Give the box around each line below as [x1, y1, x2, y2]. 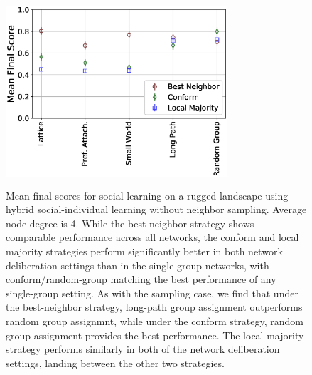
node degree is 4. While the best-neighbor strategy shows [6, 215, 254, 230]
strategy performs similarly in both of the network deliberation [6, 341, 280, 356]
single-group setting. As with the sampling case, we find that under [6, 285, 298, 300]
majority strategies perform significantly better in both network [6, 243, 283, 258]
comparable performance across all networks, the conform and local [6, 230, 299, 245]
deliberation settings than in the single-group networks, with [6, 257, 269, 272]
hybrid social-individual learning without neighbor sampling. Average [6, 202, 307, 217]
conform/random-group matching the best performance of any [6, 272, 276, 287]
